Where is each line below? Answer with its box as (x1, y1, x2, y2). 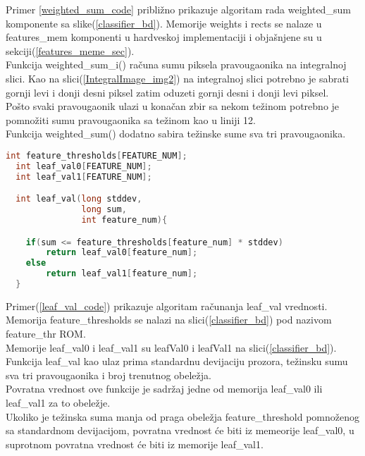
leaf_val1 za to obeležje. (6, 395, 111, 410)
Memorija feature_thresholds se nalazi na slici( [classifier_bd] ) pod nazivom (6, 312, 332, 327)
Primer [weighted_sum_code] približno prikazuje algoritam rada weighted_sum (6, 2, 351, 16)
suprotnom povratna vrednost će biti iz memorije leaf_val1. (6, 436, 264, 451)
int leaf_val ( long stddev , (16, 194, 142, 204)
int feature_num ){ (81, 214, 168, 225)
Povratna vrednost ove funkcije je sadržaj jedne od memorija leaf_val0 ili (6, 381, 323, 396)
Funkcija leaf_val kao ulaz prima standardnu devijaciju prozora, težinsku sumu (6, 354, 348, 369)
